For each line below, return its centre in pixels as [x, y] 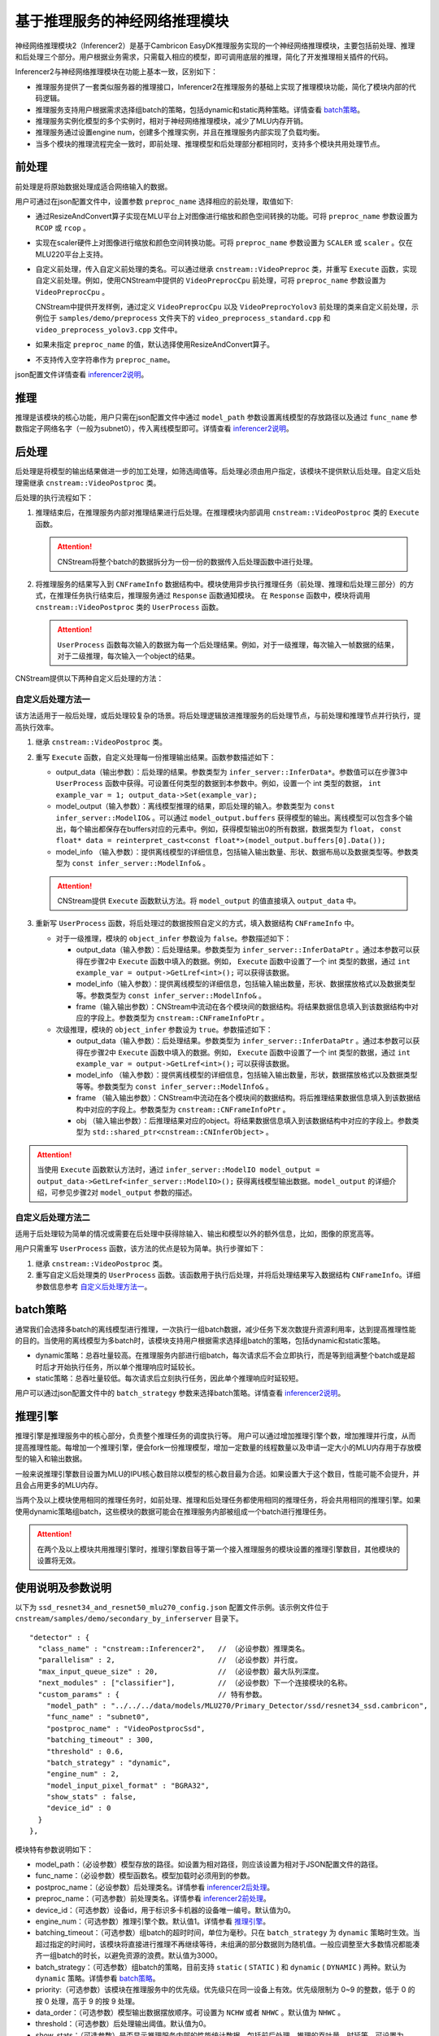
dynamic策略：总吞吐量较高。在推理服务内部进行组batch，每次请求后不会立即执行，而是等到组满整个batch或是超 [225, 1355]
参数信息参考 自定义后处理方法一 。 [93, 1286]
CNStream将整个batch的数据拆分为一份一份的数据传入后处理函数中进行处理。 [187, 561]
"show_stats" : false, [91, 1797]
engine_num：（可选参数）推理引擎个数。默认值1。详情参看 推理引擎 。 [153, 1921]
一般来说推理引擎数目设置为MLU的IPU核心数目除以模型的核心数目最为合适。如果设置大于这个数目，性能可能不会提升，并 [217, 1473]
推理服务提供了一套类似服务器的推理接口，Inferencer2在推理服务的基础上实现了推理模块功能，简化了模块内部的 [222, 86]
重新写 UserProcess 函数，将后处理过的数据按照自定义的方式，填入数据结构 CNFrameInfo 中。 [197, 924]
